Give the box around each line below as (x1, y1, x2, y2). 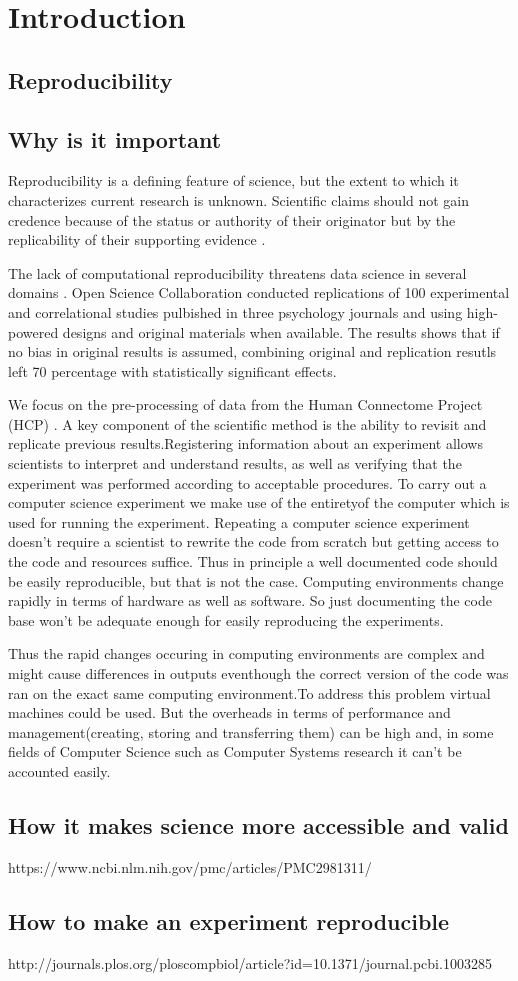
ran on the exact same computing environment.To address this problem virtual (8, 682, 491, 703)
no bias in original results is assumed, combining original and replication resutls (8, 341, 497, 362)
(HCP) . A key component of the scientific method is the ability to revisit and (8, 413, 487, 434)
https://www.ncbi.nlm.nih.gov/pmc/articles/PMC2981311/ (8, 856, 372, 877)
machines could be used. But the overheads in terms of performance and (8, 702, 451, 723)
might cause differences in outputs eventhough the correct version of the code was (8, 663, 509, 684)
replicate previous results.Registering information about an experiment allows (8, 433, 483, 454)
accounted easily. (8, 760, 111, 781)
